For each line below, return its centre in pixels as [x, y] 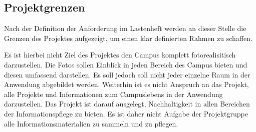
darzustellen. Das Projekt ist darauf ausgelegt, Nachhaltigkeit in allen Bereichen [127, 104]
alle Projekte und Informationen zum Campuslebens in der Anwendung [113, 94]
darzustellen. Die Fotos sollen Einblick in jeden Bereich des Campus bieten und [126, 64]
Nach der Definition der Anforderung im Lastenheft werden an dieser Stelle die [125, 28]
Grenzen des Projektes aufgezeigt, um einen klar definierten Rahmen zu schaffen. [128, 38]
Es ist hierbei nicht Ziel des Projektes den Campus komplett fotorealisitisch [120, 55]
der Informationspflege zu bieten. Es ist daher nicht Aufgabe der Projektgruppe [126, 113]
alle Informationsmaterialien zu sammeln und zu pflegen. [91, 123]
